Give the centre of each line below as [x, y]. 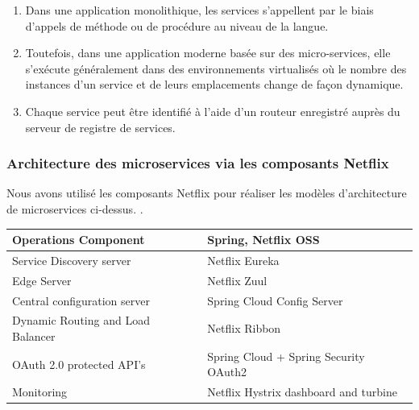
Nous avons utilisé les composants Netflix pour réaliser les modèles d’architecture [207, 193]
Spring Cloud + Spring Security [286, 356]
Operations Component [79, 240]
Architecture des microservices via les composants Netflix [198, 163]
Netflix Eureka [243, 260]
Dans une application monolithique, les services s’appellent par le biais [199, 10]
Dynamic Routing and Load [81, 320]
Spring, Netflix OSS [263, 240]
